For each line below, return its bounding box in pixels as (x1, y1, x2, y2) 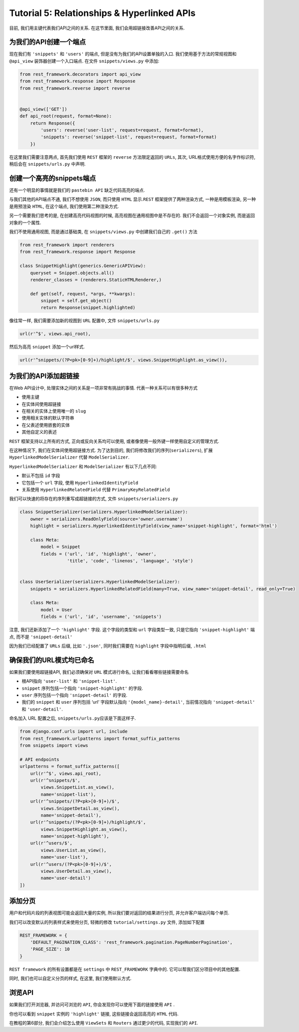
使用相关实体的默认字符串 (21, 415, 74, 421)
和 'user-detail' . (21, 706, 63, 712)
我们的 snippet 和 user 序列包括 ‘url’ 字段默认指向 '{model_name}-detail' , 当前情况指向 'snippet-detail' (21, 699, 255, 705)
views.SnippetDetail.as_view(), (40, 805, 120, 811)
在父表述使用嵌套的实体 (21, 422, 70, 428)
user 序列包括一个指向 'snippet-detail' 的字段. (21, 692, 128, 698)
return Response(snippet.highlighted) (40, 305, 136, 310)
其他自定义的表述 (21, 429, 57, 435)
